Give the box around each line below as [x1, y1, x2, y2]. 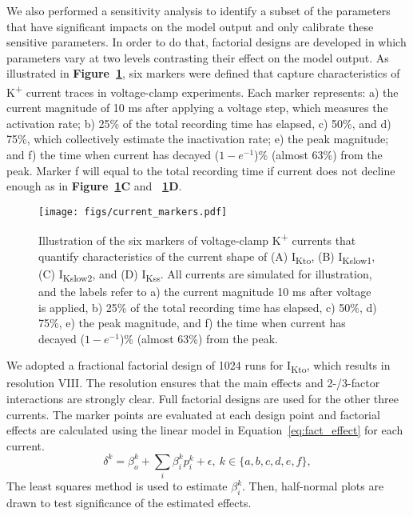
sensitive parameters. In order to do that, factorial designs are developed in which [6, 34, 407, 50]
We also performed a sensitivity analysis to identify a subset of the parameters [6, 2, 391, 18]
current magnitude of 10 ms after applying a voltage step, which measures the [6, 99, 388, 116]
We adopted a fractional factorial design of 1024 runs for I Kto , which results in [6, 357, 391, 376]
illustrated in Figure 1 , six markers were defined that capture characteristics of [6, 65, 400, 82]
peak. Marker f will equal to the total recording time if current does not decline [6, 162, 395, 178]
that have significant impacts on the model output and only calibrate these [6, 18, 374, 34]
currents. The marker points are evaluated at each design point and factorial [6, 406, 380, 422]
